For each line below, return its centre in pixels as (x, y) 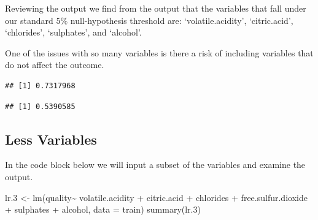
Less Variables (51, 139)
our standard (29, 20)
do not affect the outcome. (55, 65)
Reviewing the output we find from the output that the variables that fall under (156, 8)
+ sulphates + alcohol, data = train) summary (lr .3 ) (103, 209)
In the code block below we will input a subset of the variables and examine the (155, 165)
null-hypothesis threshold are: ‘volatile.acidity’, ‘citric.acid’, (182, 20)
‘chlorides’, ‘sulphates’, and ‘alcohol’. (73, 32)
